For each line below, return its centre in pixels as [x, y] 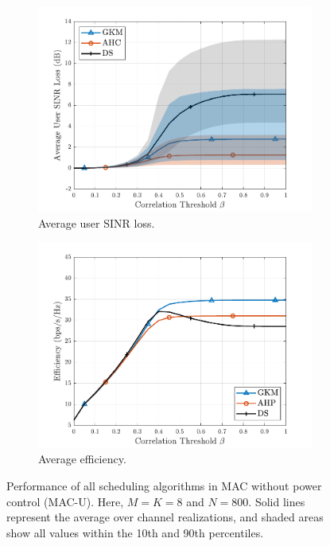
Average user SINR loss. [97, 222]
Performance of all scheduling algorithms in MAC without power [164, 485]
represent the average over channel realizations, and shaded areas [165, 517]
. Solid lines [277, 501]
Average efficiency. [82, 459]
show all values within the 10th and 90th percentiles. [135, 532]
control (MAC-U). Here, [65, 501]
